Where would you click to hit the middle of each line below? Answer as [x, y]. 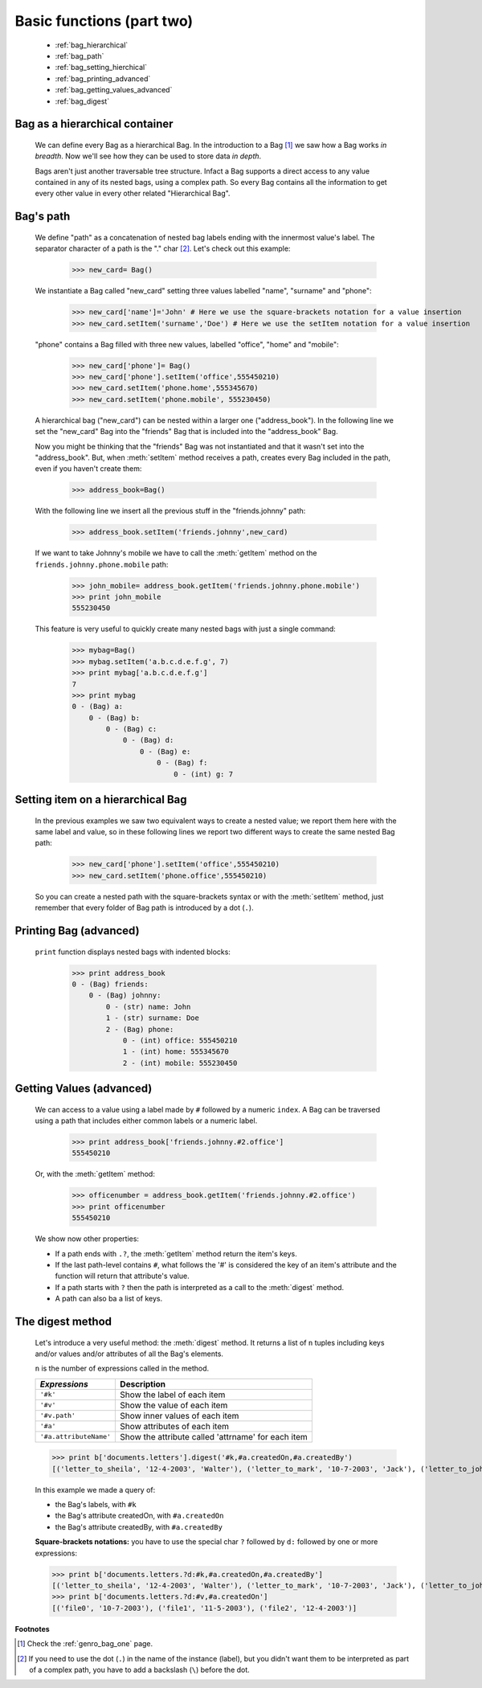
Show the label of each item [173, 1395]
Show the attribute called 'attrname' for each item [214, 1436]
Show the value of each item [174, 1405]
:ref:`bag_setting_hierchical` [101, 68]
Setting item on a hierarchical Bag [101, 800]
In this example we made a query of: [95, 1489]
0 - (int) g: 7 [203, 774]
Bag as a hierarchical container [94, 124]
